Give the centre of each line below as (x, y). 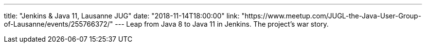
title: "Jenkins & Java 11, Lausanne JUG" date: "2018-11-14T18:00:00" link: (122, 16)
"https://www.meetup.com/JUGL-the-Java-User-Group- (331, 16)
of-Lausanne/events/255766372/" (59, 24)
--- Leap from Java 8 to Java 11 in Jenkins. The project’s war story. (222, 24)
